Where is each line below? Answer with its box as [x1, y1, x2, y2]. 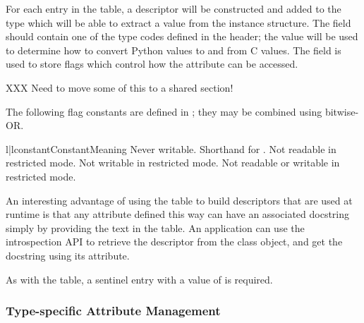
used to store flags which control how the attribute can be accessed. [6, 56, 298, 71]
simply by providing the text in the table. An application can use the [6, 220, 305, 235]
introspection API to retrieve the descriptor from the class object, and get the [6, 234, 343, 249]
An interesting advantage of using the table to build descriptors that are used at [6, 193, 353, 207]
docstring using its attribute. [6, 248, 130, 262]
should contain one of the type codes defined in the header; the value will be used [6, 29, 358, 44]
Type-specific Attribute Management [6, 302, 221, 319]
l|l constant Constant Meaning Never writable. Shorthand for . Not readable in [6, 141, 336, 156]
